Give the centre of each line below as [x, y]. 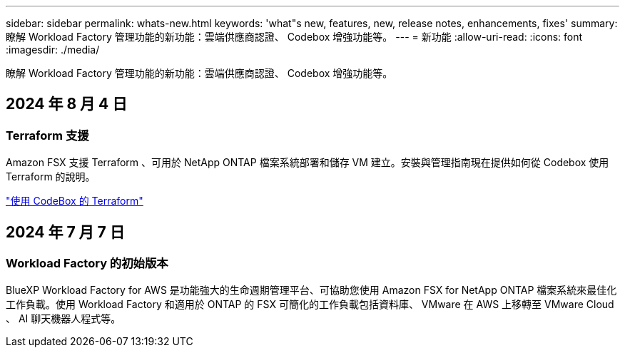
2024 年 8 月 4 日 [67, 104]
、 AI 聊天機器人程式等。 [63, 319]
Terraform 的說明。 [51, 177]
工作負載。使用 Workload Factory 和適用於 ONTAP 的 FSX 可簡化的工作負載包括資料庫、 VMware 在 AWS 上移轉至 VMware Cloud [310, 305]
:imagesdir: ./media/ [53, 50]
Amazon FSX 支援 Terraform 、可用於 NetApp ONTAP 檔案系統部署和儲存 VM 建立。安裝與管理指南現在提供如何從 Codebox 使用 [308, 163]
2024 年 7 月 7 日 [65, 232]
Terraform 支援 [47, 135]
